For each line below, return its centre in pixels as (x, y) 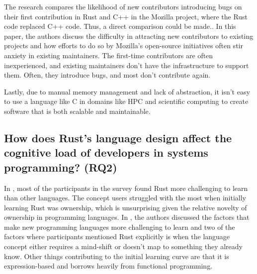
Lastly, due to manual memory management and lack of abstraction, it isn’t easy (127, 91)
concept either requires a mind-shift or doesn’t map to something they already (124, 246)
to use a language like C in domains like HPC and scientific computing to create (126, 101)
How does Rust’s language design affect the (118, 137)
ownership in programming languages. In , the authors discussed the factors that (127, 217)
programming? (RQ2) (61, 167)
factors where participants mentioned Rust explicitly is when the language (117, 236)
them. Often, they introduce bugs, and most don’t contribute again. (107, 75)
